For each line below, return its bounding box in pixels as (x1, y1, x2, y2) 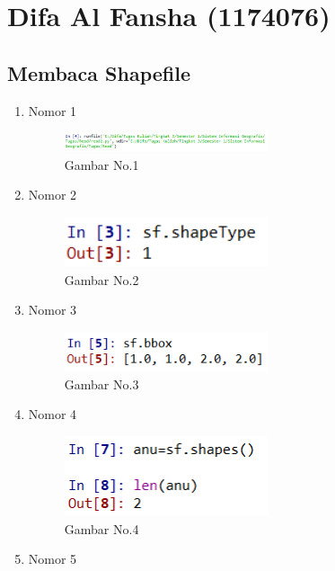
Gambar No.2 (64, 270, 139, 289)
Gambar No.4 (64, 519, 139, 538)
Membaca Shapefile (7, 58, 191, 86)
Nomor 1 (28, 101, 77, 120)
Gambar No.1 (64, 155, 139, 174)
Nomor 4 (28, 405, 77, 424)
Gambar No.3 (64, 374, 139, 393)
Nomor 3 (28, 300, 77, 319)
